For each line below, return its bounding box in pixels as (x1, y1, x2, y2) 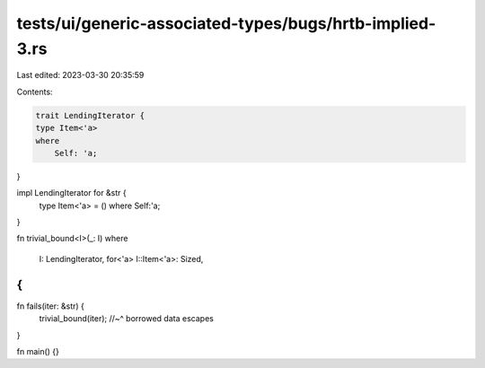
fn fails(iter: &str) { (16, 301, 84, 311)
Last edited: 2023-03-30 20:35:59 (16, 70, 145, 81)
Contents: (16, 86, 53, 97)
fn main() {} (16, 346, 60, 356)
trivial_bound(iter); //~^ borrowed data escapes (39, 313, 215, 324)
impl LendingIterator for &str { (16, 188, 128, 198)
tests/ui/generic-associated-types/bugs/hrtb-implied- (16, 13, 436, 33)
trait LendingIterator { (35, 110, 145, 120)
